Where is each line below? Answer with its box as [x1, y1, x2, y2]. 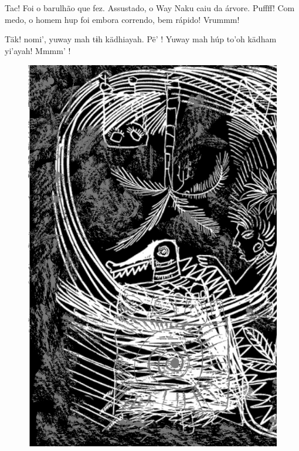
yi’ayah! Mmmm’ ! [5, 44, 71, 56]
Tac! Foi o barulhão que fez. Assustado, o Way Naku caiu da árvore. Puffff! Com [5, 2, 295, 14]
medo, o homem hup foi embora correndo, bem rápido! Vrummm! [5, 13, 240, 25]
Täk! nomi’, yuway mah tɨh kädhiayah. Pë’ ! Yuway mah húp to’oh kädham [5, 33, 277, 45]
